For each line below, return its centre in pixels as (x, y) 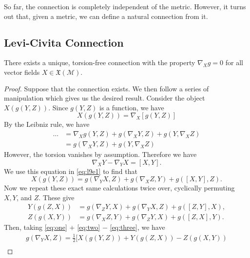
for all (234, 62)
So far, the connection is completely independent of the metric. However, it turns (125, 6)
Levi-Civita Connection (64, 42)
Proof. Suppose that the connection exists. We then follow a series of (106, 88)
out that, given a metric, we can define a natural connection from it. (106, 16)
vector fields (22, 72)
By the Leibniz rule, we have (47, 124)
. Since (58, 107)
